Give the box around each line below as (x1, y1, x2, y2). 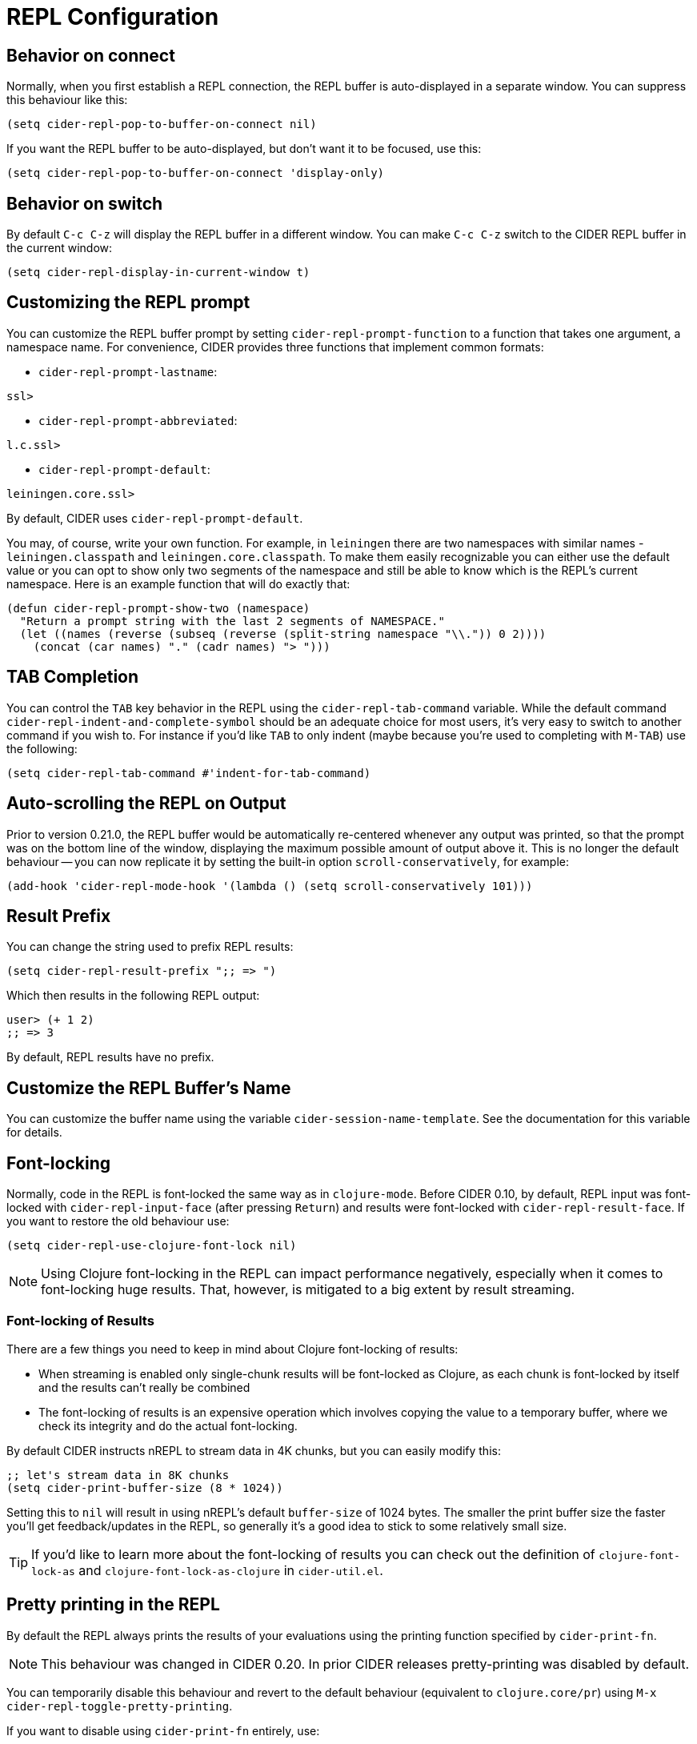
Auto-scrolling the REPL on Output (6, 793, 286, 814)
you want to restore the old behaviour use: (6, 1214, 230, 1229)
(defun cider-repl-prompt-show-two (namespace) (6, 601, 310, 615)
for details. (6, 1125, 62, 1140)
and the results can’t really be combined (38, 1380, 250, 1394)
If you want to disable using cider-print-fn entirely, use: (6, 1723, 320, 1738)
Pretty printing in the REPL (6, 1594, 220, 1615)
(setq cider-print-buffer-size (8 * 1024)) (6, 1481, 283, 1494)
